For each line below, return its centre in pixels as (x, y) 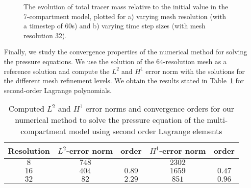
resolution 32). (45, 35)
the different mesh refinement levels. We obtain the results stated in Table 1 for (124, 81)
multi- (217, 120)
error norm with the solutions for (195, 71)
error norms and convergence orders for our (160, 109)
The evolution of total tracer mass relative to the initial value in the (126, 6)
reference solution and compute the (57, 71)
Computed (26, 109)
